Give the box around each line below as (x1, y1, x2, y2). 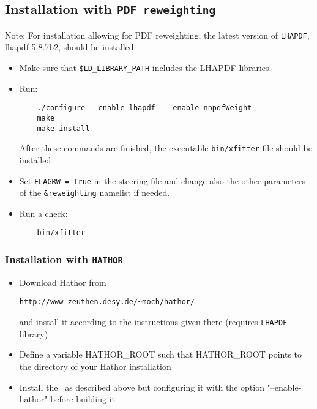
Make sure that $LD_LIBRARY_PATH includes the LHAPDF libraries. (19, 61, 272, 74)
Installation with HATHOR (5, 251, 123, 266)
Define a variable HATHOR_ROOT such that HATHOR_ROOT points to (19, 348, 302, 361)
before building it (50, 392, 116, 405)
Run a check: (19, 206, 68, 219)
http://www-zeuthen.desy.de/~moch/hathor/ (19, 298, 195, 307)
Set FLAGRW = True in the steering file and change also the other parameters (19, 174, 305, 187)
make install (37, 124, 90, 133)
